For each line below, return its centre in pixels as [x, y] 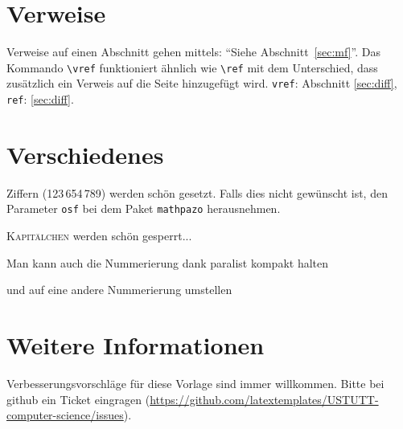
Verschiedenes [85, 154]
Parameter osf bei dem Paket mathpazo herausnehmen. [144, 208]
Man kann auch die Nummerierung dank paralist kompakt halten [168, 262]
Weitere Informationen [136, 345]
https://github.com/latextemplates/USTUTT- [264, 399]
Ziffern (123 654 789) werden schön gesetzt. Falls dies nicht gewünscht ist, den [197, 192]
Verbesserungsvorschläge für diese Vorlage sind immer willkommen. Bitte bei [195, 383]
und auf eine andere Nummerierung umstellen [119, 290]
